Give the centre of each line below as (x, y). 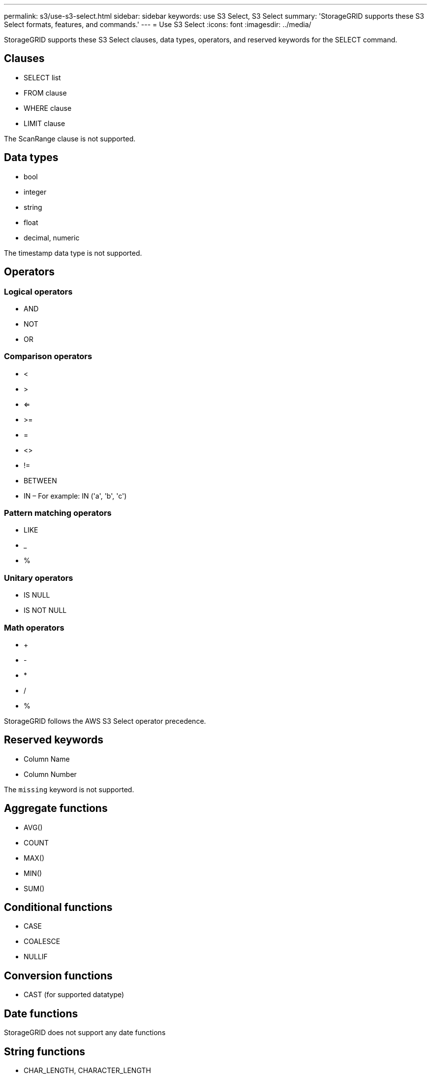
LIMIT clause (45, 123)
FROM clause (45, 93)
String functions (45, 1051)
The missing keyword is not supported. (69, 789)
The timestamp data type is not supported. (73, 253)
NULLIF (36, 957)
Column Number (50, 774)
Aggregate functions (56, 808)
